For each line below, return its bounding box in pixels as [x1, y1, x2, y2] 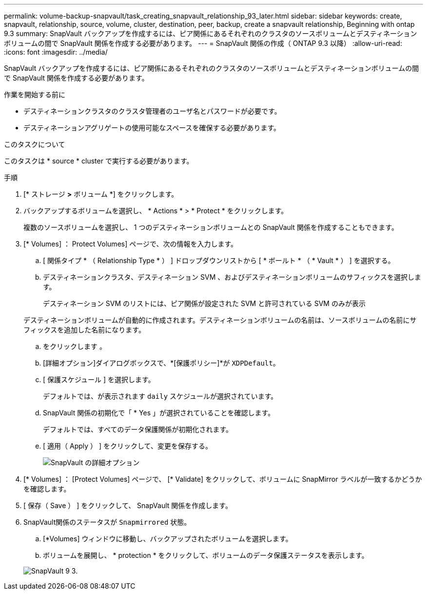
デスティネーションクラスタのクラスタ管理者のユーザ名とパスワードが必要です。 [23, 107, 281, 115]
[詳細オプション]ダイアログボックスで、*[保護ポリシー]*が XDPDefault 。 [43, 359, 280, 367]
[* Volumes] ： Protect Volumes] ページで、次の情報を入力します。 [23, 240, 237, 248]
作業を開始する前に [4, 90, 65, 99]
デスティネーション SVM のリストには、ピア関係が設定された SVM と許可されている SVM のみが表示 [43, 299, 366, 307]
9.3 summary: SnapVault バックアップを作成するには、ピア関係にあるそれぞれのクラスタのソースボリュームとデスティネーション [4, 29, 417, 38]
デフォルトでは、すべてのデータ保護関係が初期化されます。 [43, 425, 233, 433]
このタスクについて [4, 140, 65, 148]
